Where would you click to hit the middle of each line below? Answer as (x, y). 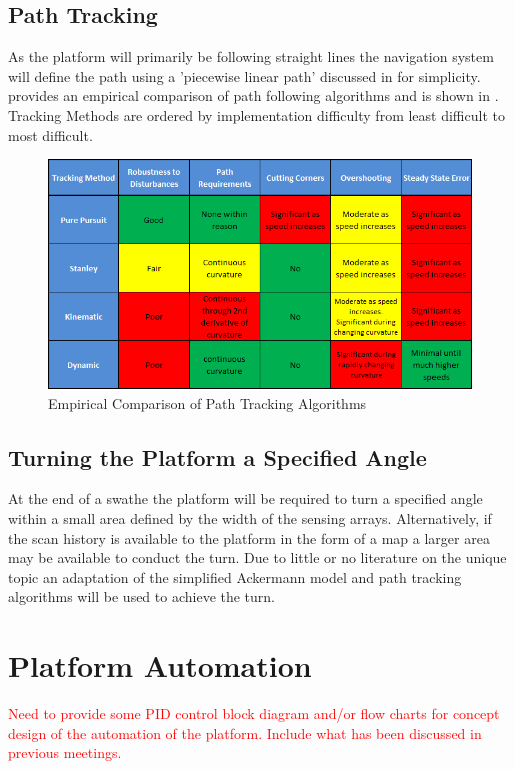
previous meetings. (65, 752)
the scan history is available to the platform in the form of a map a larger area (249, 537)
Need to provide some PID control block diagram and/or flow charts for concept (254, 713)
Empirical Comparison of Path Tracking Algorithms (207, 402)
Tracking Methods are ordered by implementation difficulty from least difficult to (256, 114)
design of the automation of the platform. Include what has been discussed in (245, 732)
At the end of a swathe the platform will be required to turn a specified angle (245, 498)
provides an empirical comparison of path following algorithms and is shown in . (253, 95)
